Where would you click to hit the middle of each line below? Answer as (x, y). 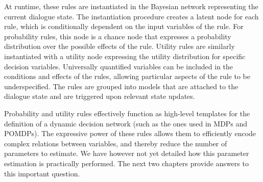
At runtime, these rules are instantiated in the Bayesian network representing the (131, 6)
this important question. (42, 173)
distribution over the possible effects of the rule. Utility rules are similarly (119, 46)
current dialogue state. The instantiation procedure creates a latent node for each (131, 16)
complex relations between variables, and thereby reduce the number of (116, 143)
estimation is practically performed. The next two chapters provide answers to (126, 163)
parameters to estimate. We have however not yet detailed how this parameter (127, 153)
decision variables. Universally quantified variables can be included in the (119, 66)
